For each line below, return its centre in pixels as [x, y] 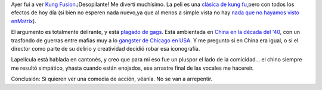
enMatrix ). [24, 21]
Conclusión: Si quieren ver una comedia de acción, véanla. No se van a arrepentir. [112, 79]
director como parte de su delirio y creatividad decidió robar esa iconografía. [106, 48]
